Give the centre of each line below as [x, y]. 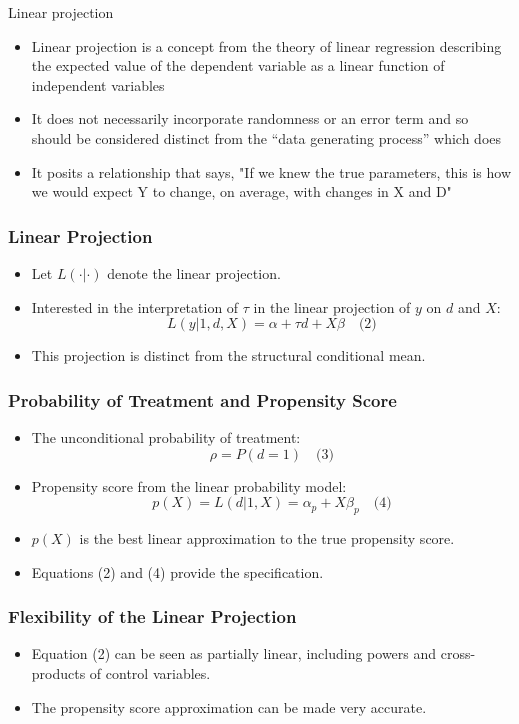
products [58, 672]
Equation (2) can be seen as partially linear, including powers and [234, 653]
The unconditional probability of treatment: [166, 436]
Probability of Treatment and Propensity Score [202, 399]
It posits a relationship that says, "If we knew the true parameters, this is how [271, 171]
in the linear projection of [332, 306]
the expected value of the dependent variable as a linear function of [238, 65]
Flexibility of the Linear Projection [152, 616]
